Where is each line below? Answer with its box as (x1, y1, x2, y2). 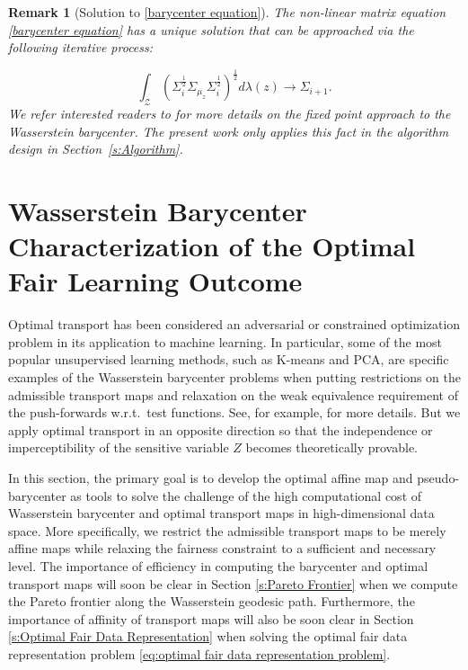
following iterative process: (8, 38, 154, 57)
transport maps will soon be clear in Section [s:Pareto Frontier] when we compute (8, 574, 458, 593)
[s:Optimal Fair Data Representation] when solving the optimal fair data (8, 627, 408, 646)
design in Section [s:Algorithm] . (8, 139, 183, 158)
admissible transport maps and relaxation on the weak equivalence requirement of (8, 385, 459, 404)
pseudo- (417, 468, 460, 487)
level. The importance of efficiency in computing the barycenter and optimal (8, 556, 428, 575)
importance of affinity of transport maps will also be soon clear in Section (8, 609, 414, 628)
